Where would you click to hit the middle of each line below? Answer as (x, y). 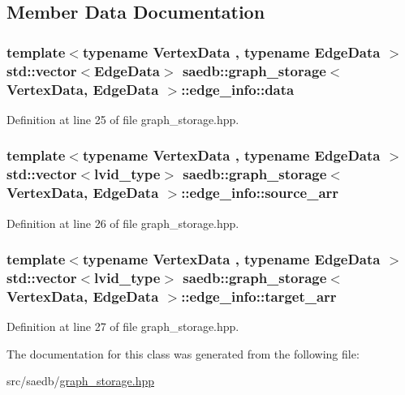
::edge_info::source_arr (260, 193)
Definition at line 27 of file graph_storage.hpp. (123, 326)
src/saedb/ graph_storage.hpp (80, 381)
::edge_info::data (238, 89)
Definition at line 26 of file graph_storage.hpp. (123, 223)
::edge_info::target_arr (259, 296)
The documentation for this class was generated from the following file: (183, 353)
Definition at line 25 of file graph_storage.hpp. (123, 119)
